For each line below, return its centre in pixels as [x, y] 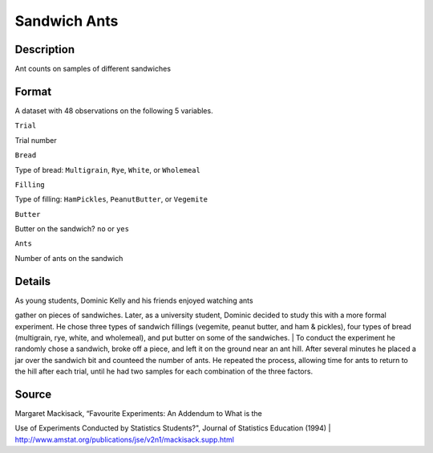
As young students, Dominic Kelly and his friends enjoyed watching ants [134, 300]
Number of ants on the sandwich [69, 258]
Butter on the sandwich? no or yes [72, 229]
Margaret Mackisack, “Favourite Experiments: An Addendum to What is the [138, 414]
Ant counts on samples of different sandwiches [93, 69]
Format [33, 91]
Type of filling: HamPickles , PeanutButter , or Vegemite [111, 199]
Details [33, 281]
